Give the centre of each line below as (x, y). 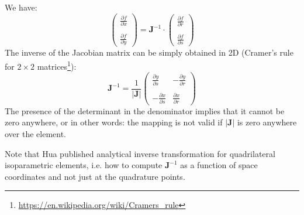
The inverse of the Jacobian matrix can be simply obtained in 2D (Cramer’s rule (149, 52)
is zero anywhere (267, 122)
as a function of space (219, 165)
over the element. (36, 134)
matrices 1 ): (57, 65)
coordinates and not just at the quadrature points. (95, 176)
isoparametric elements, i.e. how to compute (84, 165)
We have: (21, 7)
